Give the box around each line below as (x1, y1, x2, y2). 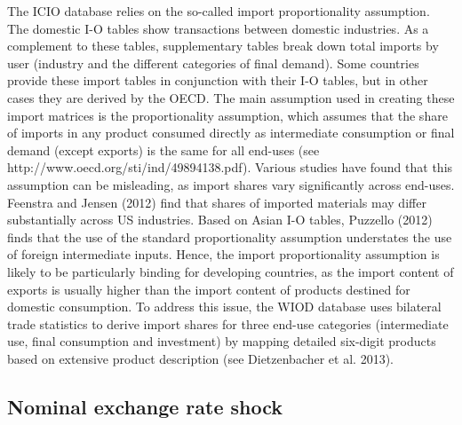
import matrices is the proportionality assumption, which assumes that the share (7, 106, 448, 124)
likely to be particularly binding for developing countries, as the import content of (7, 262, 454, 280)
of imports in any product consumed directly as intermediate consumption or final (7, 123, 455, 142)
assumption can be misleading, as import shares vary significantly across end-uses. (7, 175, 455, 193)
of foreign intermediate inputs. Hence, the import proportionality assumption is (7, 245, 440, 264)
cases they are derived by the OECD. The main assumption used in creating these (7, 88, 455, 106)
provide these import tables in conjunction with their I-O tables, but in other (7, 71, 428, 90)
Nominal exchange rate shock (7, 392, 283, 420)
